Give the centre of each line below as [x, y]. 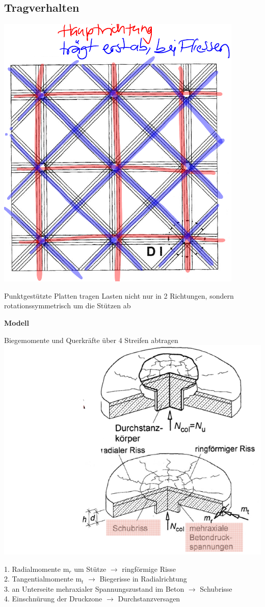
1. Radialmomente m [37, 569]
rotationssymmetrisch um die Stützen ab [68, 306]
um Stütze [90, 569]
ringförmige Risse [149, 569]
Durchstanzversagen [149, 599]
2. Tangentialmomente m [43, 579]
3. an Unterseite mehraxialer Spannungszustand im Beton [94, 588]
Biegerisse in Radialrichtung [143, 579]
